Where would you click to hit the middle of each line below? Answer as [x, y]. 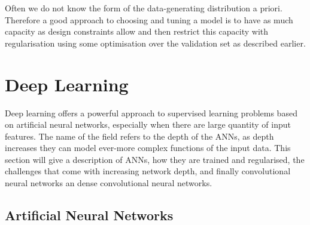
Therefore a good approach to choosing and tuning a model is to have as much [149, 19]
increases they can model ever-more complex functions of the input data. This [148, 148]
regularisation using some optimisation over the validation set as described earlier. [155, 43]
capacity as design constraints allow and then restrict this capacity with [137, 31]
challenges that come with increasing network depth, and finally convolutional [148, 171]
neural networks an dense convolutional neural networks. [109, 183]
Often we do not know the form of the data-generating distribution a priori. [144, 8]
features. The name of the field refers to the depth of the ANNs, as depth [139, 136]
